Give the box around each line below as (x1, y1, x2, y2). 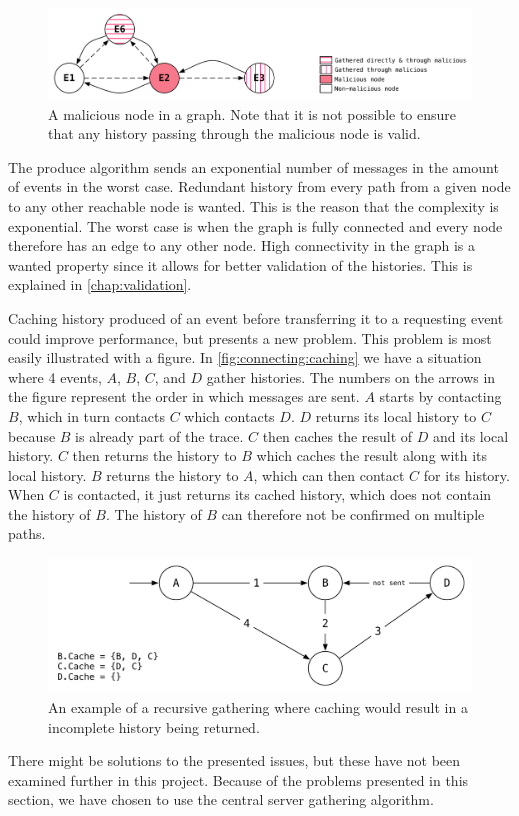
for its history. (423, 464, 510, 485)
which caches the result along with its (256, 445, 488, 466)
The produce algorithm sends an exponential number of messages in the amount (8, 156, 499, 177)
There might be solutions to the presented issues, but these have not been (8, 750, 461, 771)
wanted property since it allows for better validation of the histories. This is (8, 254, 473, 275)
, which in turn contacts (18, 405, 165, 426)
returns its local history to (315, 405, 477, 426)
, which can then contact (253, 464, 405, 485)
